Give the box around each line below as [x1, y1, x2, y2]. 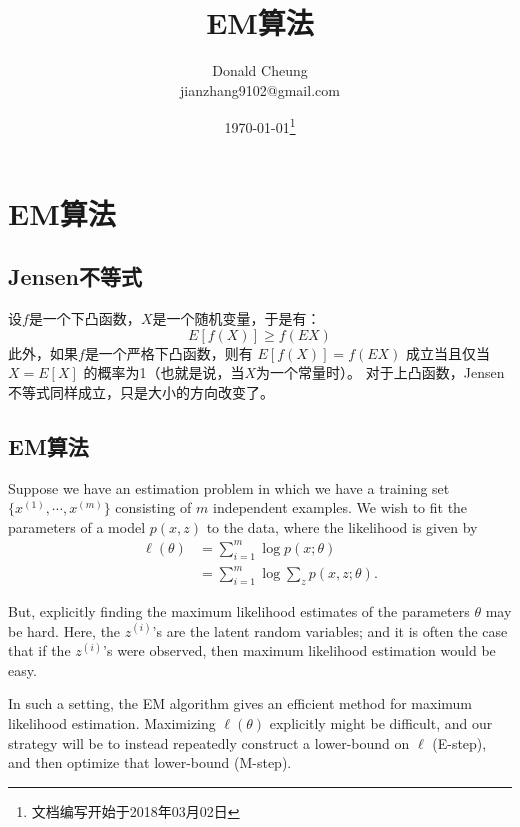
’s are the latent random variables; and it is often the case [152, 620, 508, 641]
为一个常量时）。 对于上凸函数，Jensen [256, 362, 505, 383]
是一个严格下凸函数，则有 [84, 342, 253, 363]
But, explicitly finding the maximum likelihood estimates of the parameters [8, 600, 470, 621]
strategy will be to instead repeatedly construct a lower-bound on [8, 732, 410, 753]
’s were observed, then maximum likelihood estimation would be [103, 640, 496, 661]
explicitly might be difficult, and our [269, 712, 493, 733]
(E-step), [432, 732, 487, 753]
